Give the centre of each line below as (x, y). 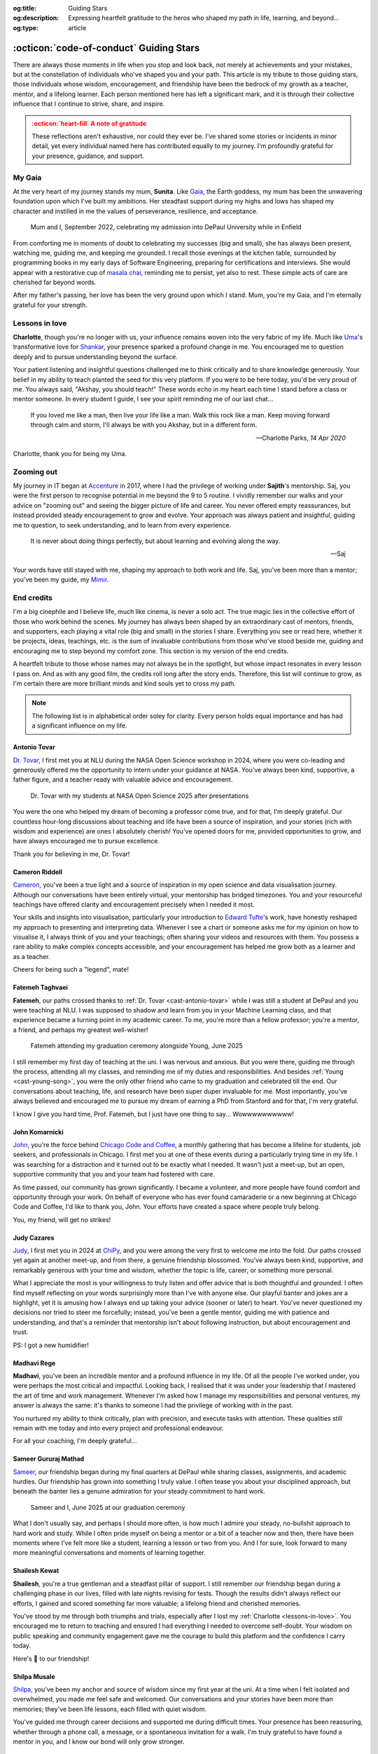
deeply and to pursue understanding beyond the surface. (95, 356)
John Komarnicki (38, 1132)
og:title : (25, 8)
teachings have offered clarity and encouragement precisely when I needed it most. (134, 904)
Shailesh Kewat (36, 1571)
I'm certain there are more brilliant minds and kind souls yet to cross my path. (124, 683)
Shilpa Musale (34, 1676)
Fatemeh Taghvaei (40, 988)
